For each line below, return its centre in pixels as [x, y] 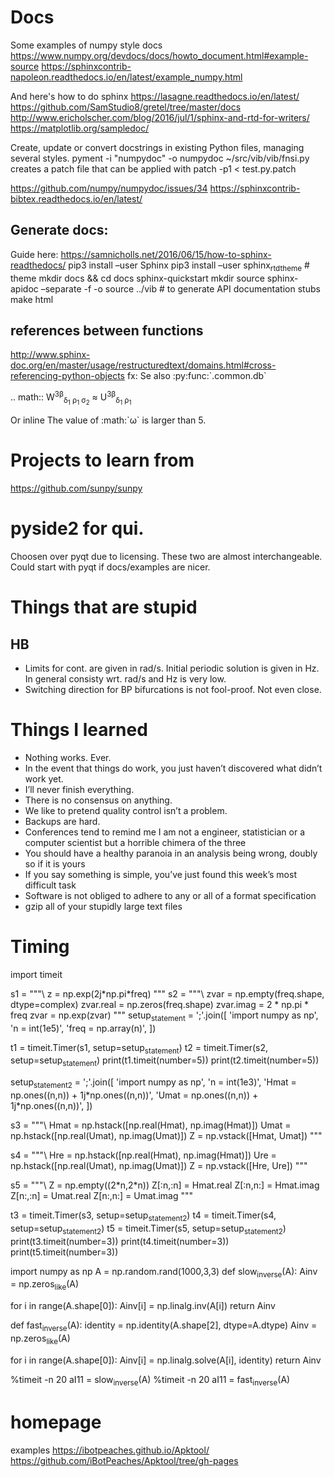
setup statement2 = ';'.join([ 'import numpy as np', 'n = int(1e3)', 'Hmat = [153, 1083]
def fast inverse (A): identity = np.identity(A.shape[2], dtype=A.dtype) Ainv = [164, 1326]
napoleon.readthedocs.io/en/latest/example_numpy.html [126, 77]
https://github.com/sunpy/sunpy [76, 488]
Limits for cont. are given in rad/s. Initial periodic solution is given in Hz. [172, 668]
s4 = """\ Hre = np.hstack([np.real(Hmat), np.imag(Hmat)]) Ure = [143, 1155]
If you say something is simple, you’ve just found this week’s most [160, 874]
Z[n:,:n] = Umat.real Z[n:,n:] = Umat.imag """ [102, 1196]
